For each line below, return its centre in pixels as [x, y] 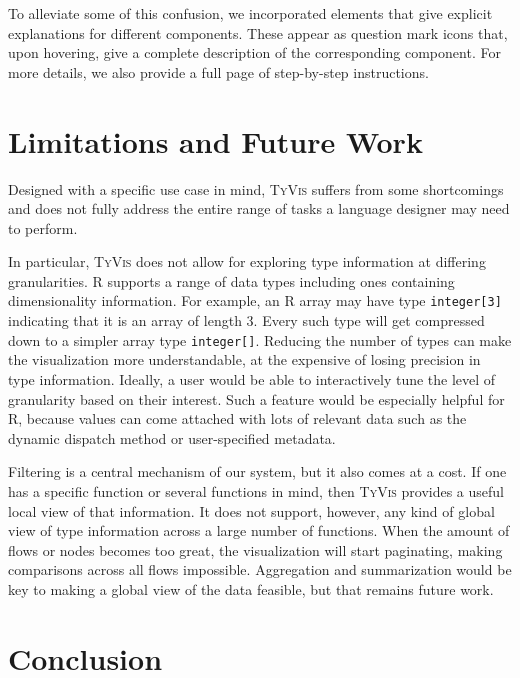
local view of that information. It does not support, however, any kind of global [251, 510]
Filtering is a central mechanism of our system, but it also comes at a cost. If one [257, 471]
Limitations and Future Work [215, 140]
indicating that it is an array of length [125, 320]
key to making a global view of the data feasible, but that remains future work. [251, 588]
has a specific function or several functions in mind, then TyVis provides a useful [256, 490]
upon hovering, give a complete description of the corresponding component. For [254, 52]
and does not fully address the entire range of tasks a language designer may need [259, 208]
